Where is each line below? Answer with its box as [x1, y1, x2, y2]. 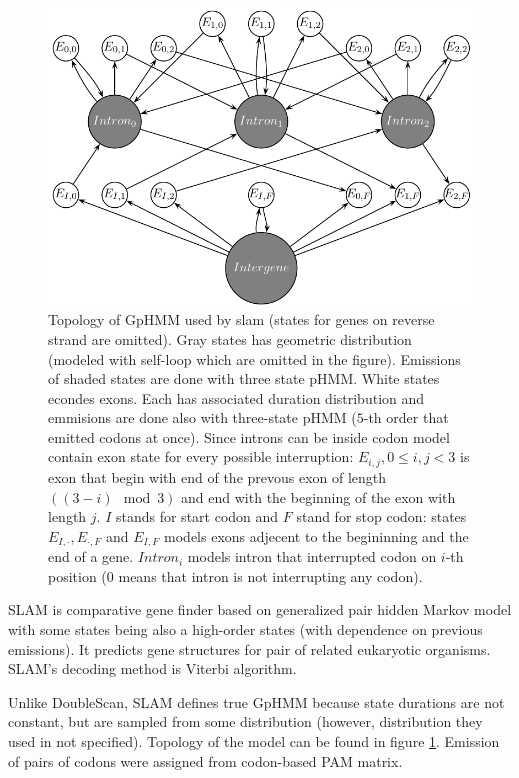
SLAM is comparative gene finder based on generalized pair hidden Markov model [8, 599, 512, 620]
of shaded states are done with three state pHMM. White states [48, 368, 440, 389]
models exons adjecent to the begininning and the [164, 525, 469, 546]
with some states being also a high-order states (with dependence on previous [8, 618, 483, 639]
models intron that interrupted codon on [187, 546, 437, 567]
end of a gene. [48, 546, 134, 567]
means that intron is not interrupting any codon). [118, 565, 423, 586]
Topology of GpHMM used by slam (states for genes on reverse [48, 309, 435, 330]
